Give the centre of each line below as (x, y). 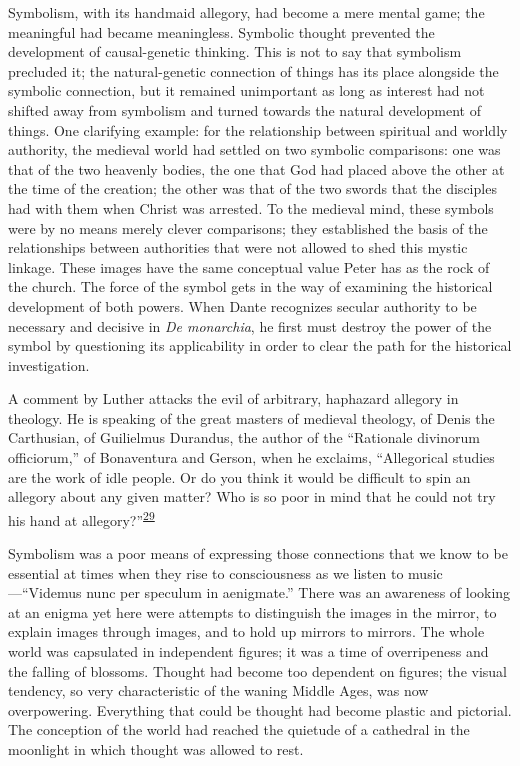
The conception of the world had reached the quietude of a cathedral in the (239, 729)
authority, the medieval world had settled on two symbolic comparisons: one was (254, 149)
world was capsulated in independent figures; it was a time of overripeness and (248, 651)
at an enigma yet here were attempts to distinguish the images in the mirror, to (252, 611)
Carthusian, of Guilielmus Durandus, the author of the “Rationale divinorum (244, 437)
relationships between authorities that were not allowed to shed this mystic (238, 247)
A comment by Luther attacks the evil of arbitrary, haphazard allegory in (233, 398)
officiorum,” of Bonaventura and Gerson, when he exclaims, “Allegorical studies (251, 457)
